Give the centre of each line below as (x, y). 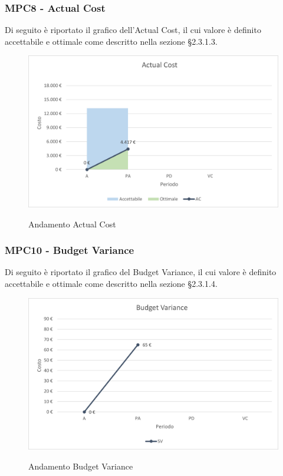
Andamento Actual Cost (72, 224)
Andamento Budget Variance (81, 466)
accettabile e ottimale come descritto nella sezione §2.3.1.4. (111, 283)
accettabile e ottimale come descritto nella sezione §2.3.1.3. (111, 41)
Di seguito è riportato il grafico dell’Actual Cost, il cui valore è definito (133, 30)
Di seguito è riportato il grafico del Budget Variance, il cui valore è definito (141, 272)
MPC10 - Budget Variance (70, 250)
